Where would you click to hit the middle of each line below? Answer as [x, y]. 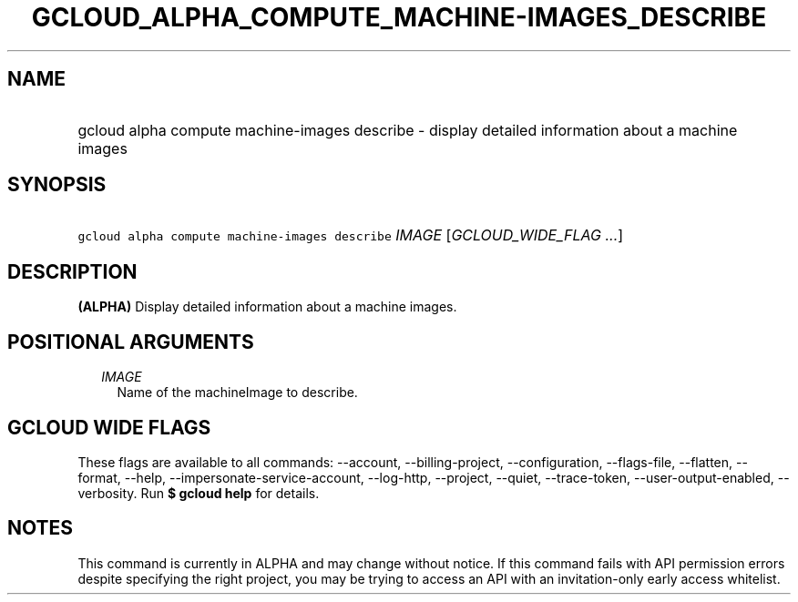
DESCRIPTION [72, 271]
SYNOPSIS [57, 185]
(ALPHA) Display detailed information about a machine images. [267, 307]
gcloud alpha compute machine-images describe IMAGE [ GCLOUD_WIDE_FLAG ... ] [351, 235]
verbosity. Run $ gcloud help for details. [199, 493]
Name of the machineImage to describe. [237, 393]
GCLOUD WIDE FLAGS [109, 427]
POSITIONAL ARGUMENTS [131, 342]
